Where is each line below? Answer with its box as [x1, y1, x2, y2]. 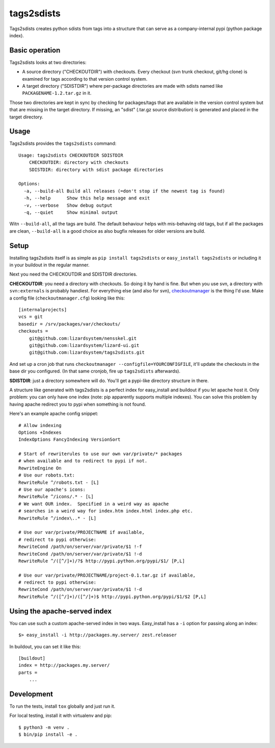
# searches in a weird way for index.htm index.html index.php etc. [18, 508, 193, 514]
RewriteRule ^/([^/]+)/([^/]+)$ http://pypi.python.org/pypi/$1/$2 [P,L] [18, 593, 207, 600]
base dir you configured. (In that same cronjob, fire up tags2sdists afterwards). [9, 368, 181, 375]
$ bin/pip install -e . [18, 732, 78, 737]
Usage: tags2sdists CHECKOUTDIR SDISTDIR [18, 152, 123, 158]
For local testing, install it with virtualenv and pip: [9, 712, 112, 719]
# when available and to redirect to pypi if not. [18, 458, 148, 464]
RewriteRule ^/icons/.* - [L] [18, 494, 94, 500]
